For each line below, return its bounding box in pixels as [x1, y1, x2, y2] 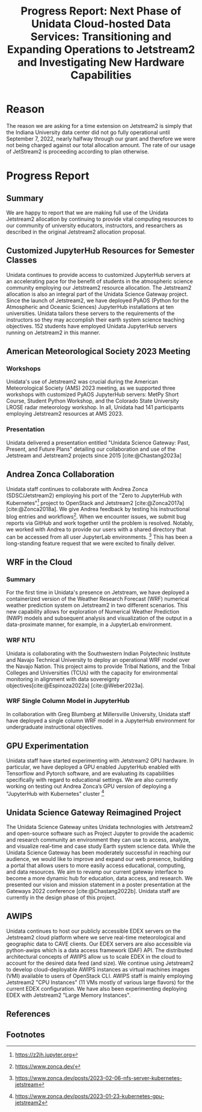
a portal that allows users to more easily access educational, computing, [6, 862, 186, 869]
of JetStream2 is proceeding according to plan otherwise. [6, 148, 149, 155]
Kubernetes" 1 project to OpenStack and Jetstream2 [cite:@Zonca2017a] [6, 498, 185, 506]
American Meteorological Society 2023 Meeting [6, 346, 191, 357]
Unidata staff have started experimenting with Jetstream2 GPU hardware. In [6, 757, 194, 764]
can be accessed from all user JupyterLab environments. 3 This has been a [6, 532, 193, 541]
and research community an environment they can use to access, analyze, [6, 836, 191, 844]
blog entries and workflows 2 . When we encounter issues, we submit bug [6, 512, 186, 520]
